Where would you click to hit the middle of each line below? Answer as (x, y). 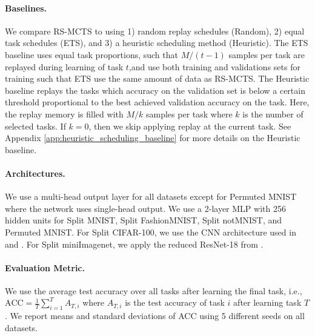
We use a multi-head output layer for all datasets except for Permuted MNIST (151, 196)
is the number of (273, 114)
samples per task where (189, 114)
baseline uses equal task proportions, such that (91, 54)
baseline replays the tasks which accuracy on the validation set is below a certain (155, 90)
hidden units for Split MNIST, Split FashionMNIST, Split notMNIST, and (144, 220)
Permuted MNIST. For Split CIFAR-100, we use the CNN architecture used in (151, 232)
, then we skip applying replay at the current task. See (190, 126)
